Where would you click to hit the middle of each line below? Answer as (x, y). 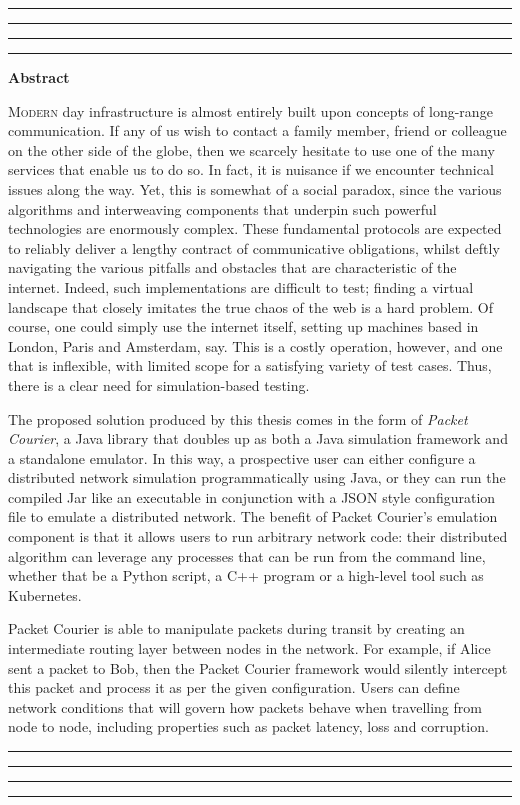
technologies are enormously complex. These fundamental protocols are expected (255, 228)
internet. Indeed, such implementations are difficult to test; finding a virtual (241, 286)
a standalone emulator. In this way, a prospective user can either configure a (242, 457)
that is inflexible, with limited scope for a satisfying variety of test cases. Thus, (250, 365)
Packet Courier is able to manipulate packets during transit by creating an (236, 628)
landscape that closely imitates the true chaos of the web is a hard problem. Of (251, 306)
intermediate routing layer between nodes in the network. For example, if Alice (249, 648)
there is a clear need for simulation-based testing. (159, 384)
